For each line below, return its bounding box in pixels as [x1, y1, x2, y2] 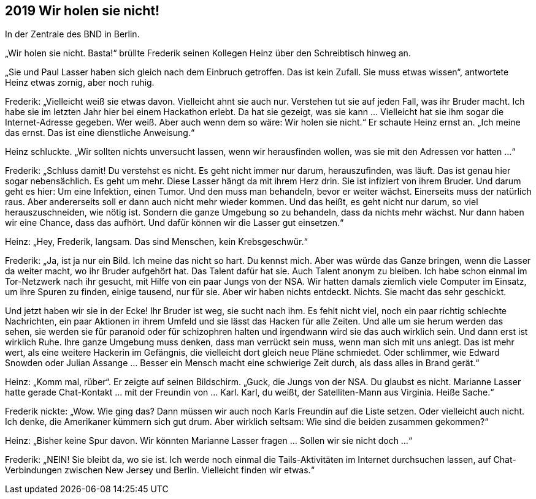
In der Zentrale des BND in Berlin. [5, 29, 140, 40]
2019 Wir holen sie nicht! [5, 3, 160, 18]
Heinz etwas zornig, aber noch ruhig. [5, 77, 155, 88]
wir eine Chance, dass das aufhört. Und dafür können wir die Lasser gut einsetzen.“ [5, 217, 344, 228]
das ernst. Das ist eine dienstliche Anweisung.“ [5, 127, 195, 138]
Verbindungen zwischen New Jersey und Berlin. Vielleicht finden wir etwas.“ [5, 465, 315, 476]
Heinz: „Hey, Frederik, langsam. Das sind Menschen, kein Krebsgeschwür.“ [5, 236, 308, 247]
